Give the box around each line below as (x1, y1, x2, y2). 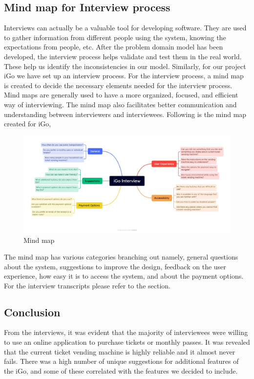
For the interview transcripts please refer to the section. (4, 280, 170, 290)
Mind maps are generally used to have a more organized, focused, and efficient (4, 90, 238, 100)
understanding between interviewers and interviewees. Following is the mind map (4, 109, 247, 119)
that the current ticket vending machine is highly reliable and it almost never (4, 346, 235, 356)
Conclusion (4, 304, 61, 319)
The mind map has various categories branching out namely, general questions (4, 251, 238, 261)
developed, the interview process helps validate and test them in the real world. (4, 51, 242, 61)
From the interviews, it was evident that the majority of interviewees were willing (4, 327, 248, 337)
